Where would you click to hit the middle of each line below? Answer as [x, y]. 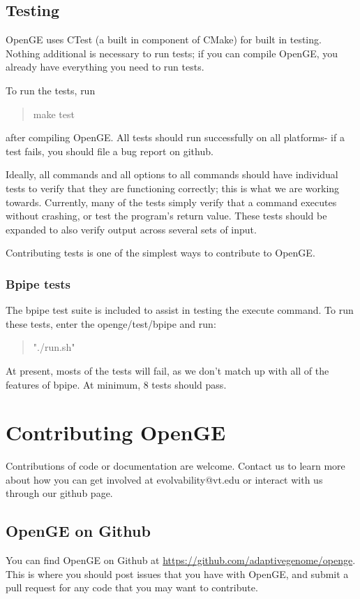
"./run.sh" [54, 347]
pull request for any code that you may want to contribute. [132, 587]
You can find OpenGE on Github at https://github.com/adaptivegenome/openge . [181, 560]
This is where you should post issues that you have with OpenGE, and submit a [177, 573]
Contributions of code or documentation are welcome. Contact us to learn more [175, 466]
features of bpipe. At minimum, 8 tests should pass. [116, 384]
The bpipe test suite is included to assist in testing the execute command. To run [180, 310]
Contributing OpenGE [116, 432]
